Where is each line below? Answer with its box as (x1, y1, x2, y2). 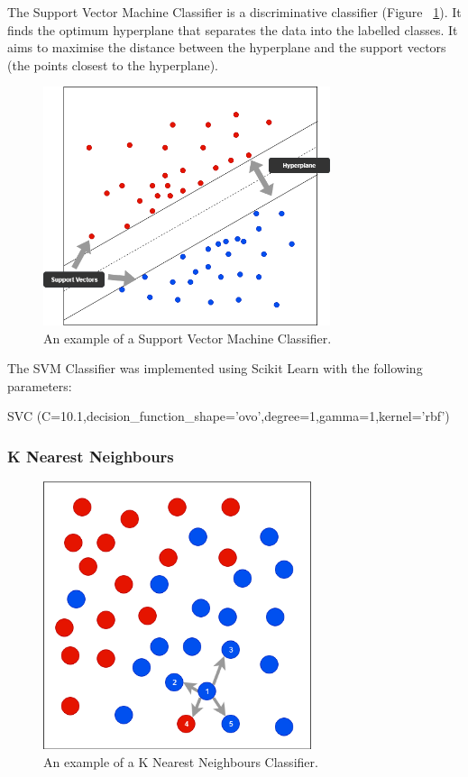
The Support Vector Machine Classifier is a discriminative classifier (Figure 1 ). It (7, 3, 462, 21)
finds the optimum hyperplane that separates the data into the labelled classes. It (7, 20, 458, 39)
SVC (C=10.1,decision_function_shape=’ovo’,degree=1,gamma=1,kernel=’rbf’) (7, 407, 450, 425)
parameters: (7, 376, 72, 395)
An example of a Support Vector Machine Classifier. (43, 328, 332, 347)
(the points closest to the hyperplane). (7, 55, 218, 74)
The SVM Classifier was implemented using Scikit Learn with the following (7, 359, 423, 378)
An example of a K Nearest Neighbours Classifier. (43, 752, 318, 771)
